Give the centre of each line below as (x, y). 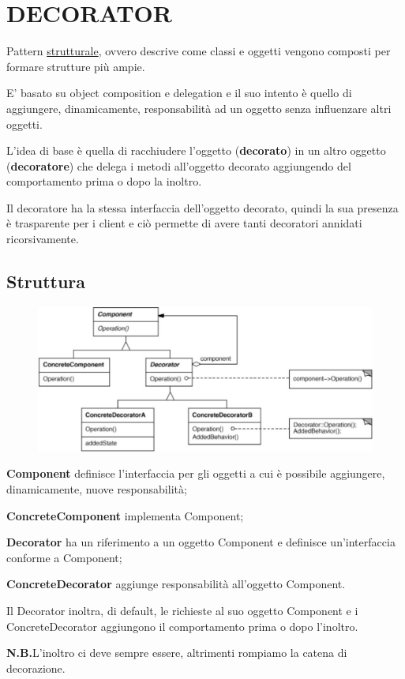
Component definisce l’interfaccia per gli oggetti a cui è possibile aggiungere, (196, 473)
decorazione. (36, 668)
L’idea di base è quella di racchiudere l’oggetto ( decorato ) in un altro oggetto (196, 150)
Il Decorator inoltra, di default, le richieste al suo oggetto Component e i (182, 611)
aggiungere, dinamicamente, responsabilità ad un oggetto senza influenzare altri (199, 108)
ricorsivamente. (43, 239)
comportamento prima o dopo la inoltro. (104, 181)
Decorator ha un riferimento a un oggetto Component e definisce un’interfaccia (201, 542)
